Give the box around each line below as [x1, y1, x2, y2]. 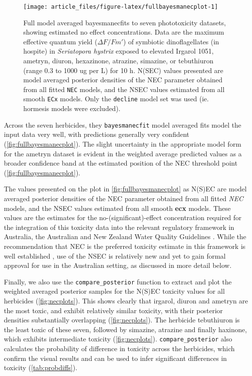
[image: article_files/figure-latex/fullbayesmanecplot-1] [23, 3, 218, 10]
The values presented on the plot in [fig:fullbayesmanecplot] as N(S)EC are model [4, 184, 247, 194]
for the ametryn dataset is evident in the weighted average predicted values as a [4, 148, 242, 158]
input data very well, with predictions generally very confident [4, 129, 189, 139]
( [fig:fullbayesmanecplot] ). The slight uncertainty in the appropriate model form [4, 138, 241, 149]
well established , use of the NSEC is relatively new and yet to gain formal [4, 250, 226, 261]
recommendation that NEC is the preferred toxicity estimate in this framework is [4, 241, 246, 251]
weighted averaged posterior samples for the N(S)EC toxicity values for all [4, 286, 225, 296]
